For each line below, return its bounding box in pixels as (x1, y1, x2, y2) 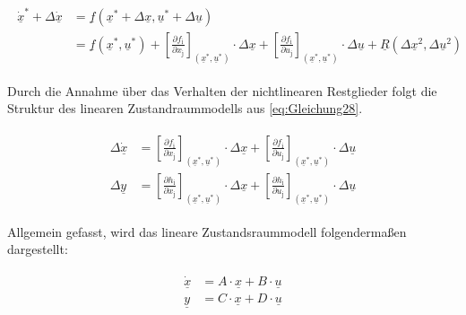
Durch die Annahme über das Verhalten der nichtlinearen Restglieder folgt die (7, 81, 437, 100)
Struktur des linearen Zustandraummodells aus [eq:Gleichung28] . (7, 99, 363, 118)
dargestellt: (7, 240, 68, 258)
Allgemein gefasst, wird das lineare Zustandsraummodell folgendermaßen (7, 222, 407, 241)
